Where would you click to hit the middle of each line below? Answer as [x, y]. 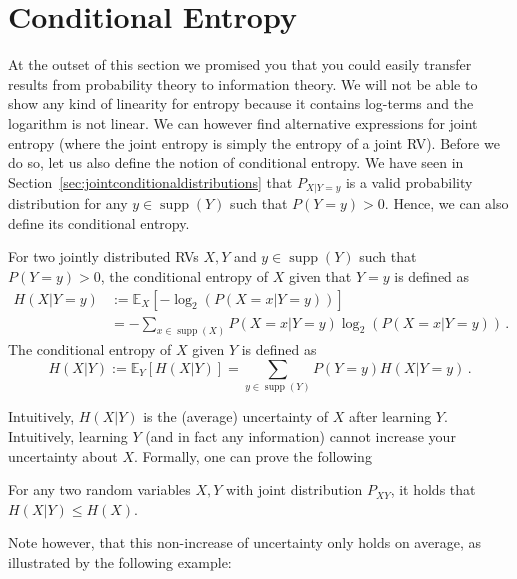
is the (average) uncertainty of [236, 416]
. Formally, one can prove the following [253, 455]
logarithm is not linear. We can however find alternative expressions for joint [243, 122]
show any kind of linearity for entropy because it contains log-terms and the [241, 103]
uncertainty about [63, 455]
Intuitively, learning [68, 435]
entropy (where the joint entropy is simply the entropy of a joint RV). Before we [254, 142]
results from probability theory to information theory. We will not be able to [243, 83]
